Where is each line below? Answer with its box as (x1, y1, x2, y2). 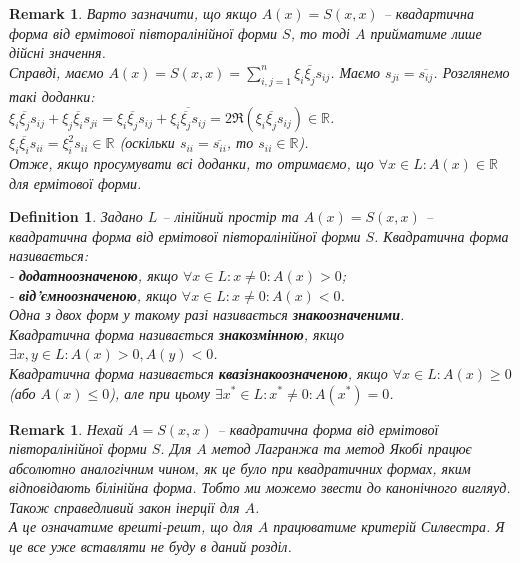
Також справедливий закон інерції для (9, 496, 240, 517)
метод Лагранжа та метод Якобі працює (211, 438, 472, 459)
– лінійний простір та (162, 206, 299, 227)
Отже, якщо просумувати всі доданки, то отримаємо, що (9, 152, 374, 173)
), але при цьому (109, 382, 210, 403)
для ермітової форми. (9, 172, 142, 193)
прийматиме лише (370, 22, 482, 43)
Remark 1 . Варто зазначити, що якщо (9, 3, 257, 23)
